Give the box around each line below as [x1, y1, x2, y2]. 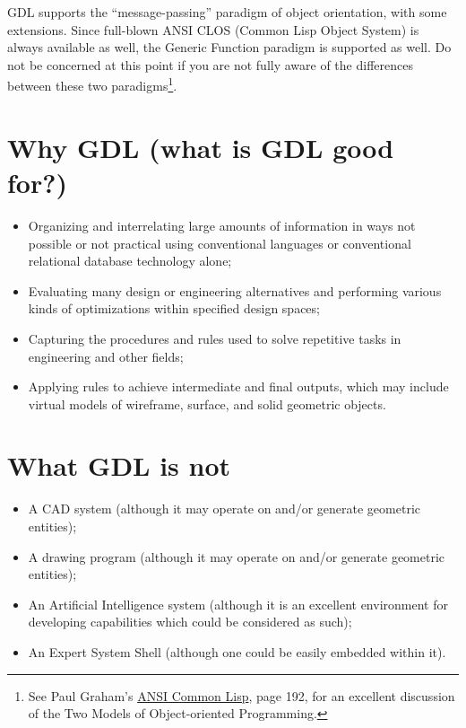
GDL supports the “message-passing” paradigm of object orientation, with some [7, 3, 447, 21]
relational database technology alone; [28, 251, 232, 270]
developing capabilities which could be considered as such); [28, 612, 352, 631]
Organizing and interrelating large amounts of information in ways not [28, 215, 416, 234]
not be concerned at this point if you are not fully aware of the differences [7, 55, 413, 74]
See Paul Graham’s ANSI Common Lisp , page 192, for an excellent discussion [28, 686, 455, 705]
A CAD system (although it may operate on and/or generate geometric [28, 499, 420, 518]
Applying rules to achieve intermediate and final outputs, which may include [28, 377, 449, 396]
